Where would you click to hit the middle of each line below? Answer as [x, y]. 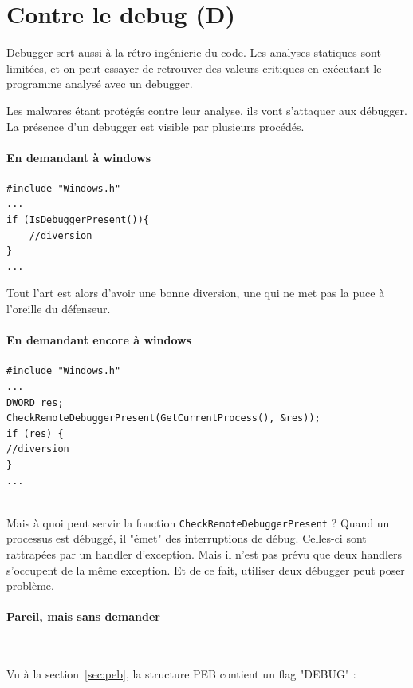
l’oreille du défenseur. [59, 309]
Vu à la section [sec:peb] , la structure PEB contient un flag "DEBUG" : [181, 674]
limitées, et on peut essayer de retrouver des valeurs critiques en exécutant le [194, 68]
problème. [30, 585]
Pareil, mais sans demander [83, 616]
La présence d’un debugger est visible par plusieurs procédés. [155, 126]
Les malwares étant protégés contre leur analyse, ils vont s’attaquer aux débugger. [207, 110]
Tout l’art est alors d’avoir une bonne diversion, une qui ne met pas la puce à [196, 293]
